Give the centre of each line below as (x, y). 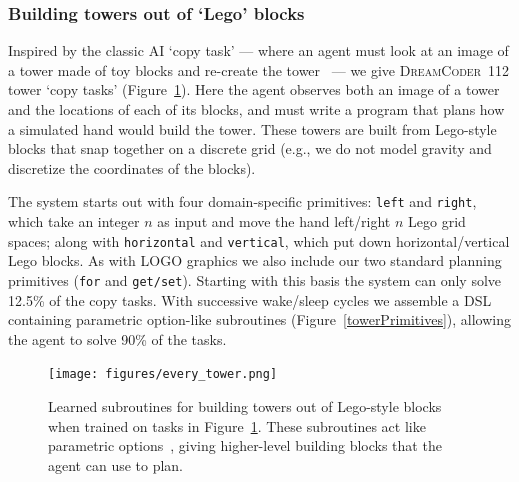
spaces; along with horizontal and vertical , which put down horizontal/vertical (259, 240)
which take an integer (74, 221)
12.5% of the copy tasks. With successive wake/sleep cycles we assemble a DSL (250, 299)
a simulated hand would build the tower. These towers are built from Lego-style (252, 128)
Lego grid (437, 221)
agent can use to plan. (116, 464)
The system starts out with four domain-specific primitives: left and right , (242, 201)
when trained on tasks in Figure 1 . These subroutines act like (237, 425)
